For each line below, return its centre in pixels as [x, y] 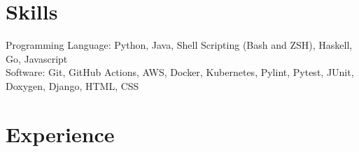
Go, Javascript [37, 58]
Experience [60, 134]
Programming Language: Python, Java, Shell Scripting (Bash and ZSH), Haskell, [179, 45]
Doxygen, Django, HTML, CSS [72, 85]
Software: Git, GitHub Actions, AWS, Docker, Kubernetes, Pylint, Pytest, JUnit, [180, 72]
